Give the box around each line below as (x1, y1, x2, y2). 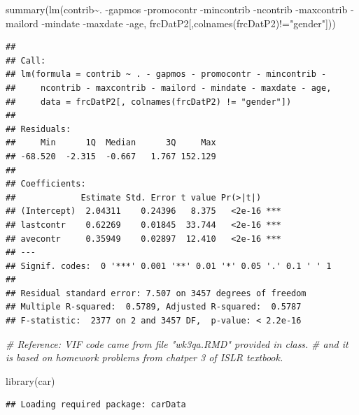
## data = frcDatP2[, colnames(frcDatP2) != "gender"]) (6, 96, 292, 107)
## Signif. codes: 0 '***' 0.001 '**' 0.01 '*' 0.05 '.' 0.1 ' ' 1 (6, 261, 332, 271)
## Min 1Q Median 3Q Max (6, 138, 216, 148)
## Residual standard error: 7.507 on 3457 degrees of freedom (6, 288, 307, 298)
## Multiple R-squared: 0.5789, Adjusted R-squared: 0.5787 (6, 302, 302, 312)
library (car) (6, 373, 55, 388)
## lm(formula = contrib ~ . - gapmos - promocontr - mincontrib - (6, 69, 327, 80)
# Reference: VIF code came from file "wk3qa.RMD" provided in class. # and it (6, 336, 349, 351)
